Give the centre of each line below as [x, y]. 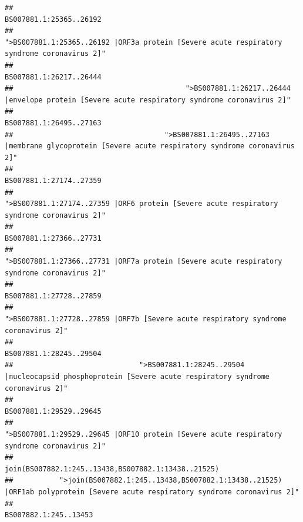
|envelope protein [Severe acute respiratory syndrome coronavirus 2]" [148, 100]
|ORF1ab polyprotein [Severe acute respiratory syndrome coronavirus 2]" [152, 492]
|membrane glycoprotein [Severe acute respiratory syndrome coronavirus [150, 146]
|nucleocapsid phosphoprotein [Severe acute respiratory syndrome [137, 377]
